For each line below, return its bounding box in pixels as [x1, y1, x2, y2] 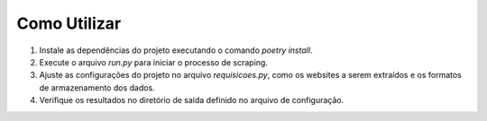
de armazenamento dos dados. [39, 82, 155, 93]
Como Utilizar [16, 13, 122, 33]
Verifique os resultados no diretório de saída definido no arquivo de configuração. [39, 95, 345, 106]
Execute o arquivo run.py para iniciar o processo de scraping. [39, 56, 268, 67]
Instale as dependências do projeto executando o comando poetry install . [39, 45, 313, 56]
